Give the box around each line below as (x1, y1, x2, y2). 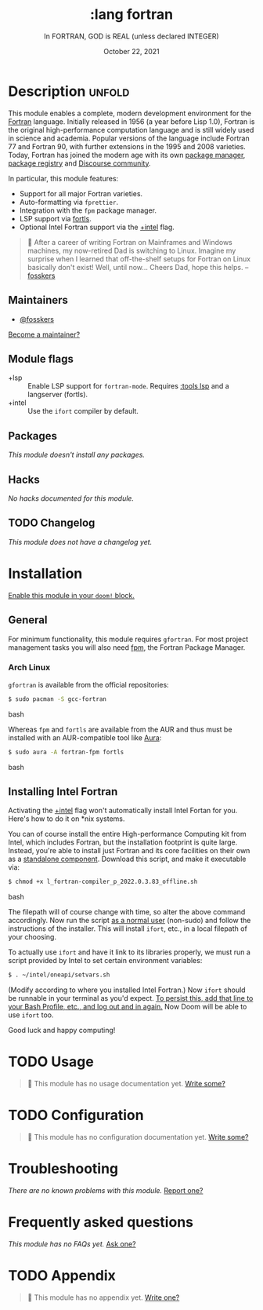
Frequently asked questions (8, 1213, 194, 1232)
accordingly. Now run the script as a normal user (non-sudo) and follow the (8, 916, 251, 925)
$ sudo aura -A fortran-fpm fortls (8, 748, 124, 756)
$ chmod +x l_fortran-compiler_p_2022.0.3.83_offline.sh (8, 878, 198, 886)
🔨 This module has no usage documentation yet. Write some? (27, 1079, 225, 1089)
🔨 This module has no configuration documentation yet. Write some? (27, 1132, 249, 1141)
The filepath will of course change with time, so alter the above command (8, 907, 246, 917)
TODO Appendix (8, 1267, 116, 1285)
